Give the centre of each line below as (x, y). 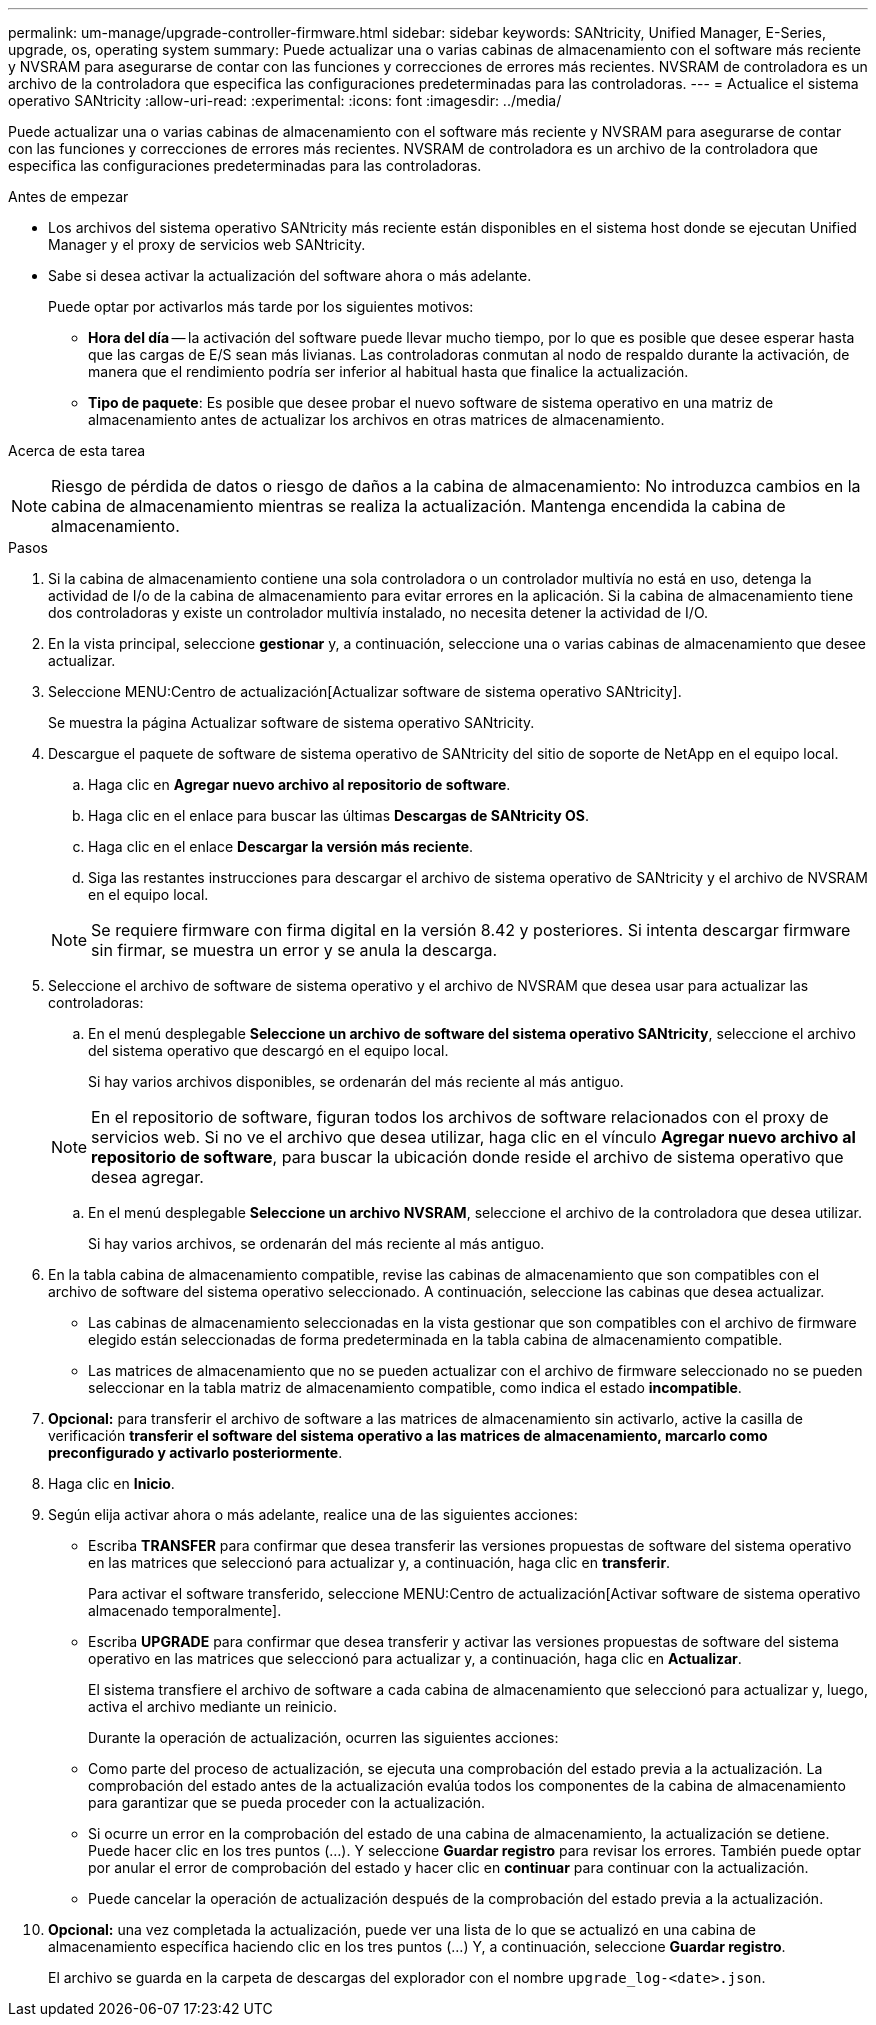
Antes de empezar (68, 196)
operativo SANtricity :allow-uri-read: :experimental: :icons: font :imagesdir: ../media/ (285, 100)
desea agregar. (147, 1177)
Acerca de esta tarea (77, 450)
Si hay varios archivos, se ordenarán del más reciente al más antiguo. (316, 1243)
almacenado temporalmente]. (185, 1610)
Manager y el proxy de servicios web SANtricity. (207, 244)
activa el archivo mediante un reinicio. (213, 1706)
